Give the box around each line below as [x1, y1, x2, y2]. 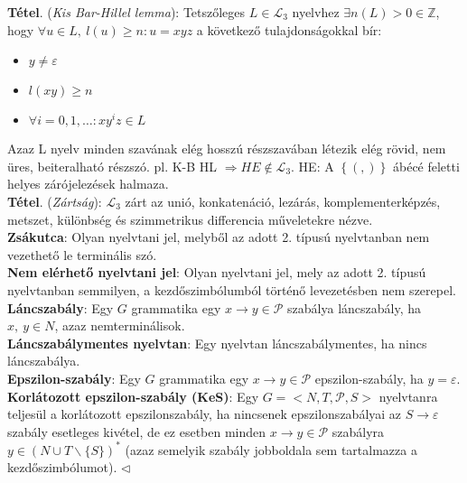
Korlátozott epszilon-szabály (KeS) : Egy [7, 386, 259, 405]
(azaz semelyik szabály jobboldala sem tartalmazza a [125, 440, 417, 459]
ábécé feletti [392, 156, 460, 175]
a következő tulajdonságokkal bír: [196, 20, 382, 39]
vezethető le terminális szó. [7, 245, 157, 264]
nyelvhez [292, 3, 340, 21]
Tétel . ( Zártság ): [7, 191, 102, 210]
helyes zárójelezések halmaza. [7, 174, 169, 193]
